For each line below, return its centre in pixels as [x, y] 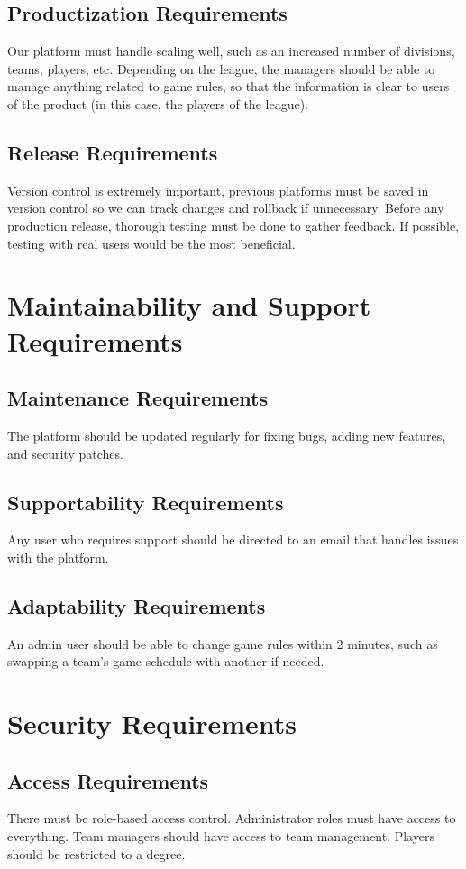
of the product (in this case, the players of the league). [158, 103]
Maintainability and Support [189, 305]
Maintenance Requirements [137, 398]
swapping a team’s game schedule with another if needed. [166, 661]
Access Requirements [108, 780]
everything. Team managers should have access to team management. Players [221, 836]
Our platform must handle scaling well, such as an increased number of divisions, [231, 51]
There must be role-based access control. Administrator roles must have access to [232, 818]
